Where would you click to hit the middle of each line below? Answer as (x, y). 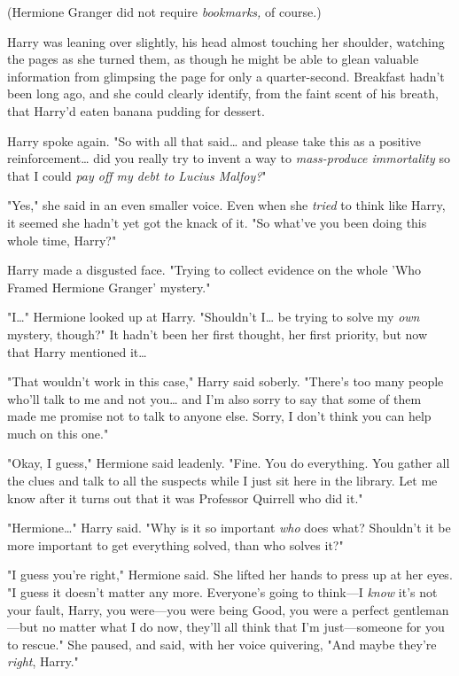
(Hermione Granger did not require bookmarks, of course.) (164, 12)
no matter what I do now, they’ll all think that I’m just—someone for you (243, 627)
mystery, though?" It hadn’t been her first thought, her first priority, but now (218, 334)
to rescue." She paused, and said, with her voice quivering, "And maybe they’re (222, 644)
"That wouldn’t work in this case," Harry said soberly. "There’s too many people (226, 381)
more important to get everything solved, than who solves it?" (175, 544)
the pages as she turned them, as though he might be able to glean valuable (213, 59)
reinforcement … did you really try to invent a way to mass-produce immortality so (229, 158)
